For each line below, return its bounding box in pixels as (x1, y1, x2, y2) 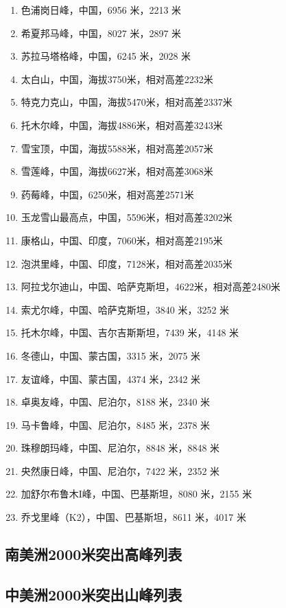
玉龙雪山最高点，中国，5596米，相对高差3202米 (21, 210, 233, 224)
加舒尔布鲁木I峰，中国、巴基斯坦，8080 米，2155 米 (21, 487, 252, 501)
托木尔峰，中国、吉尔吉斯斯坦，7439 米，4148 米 (21, 325, 239, 340)
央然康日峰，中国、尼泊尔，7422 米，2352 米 (21, 463, 220, 478)
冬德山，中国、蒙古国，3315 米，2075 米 (21, 348, 201, 362)
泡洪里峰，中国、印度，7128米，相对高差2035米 (21, 256, 233, 270)
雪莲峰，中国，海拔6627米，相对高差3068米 (21, 164, 213, 178)
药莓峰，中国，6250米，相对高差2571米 (21, 187, 194, 201)
